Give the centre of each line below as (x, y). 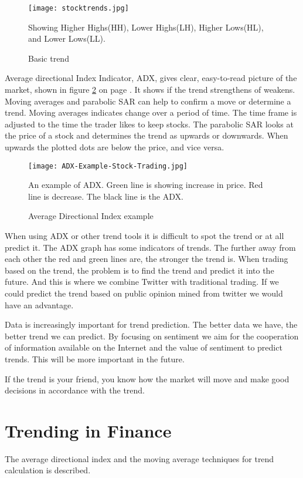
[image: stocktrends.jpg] (79, 8)
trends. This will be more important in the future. (95, 358)
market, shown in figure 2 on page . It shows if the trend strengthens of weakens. (150, 90)
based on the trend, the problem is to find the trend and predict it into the (139, 270)
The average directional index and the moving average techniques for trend (139, 458)
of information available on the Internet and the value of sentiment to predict (144, 347)
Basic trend (49, 58)
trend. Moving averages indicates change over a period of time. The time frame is (151, 112)
